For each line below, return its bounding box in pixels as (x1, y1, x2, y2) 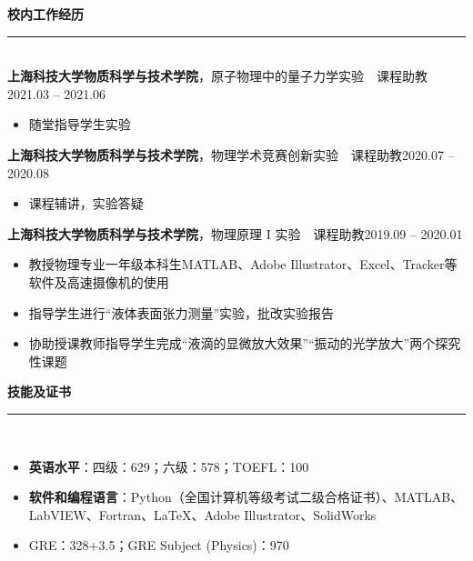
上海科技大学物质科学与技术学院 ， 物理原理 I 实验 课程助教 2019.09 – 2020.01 (7, 224, 463, 243)
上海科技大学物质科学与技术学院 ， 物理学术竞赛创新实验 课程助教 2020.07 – (7, 145, 455, 164)
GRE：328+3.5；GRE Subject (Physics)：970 (28, 536, 289, 555)
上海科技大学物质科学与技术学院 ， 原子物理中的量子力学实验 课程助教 (7, 66, 428, 85)
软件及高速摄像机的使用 (28, 272, 169, 291)
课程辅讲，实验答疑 (28, 194, 144, 213)
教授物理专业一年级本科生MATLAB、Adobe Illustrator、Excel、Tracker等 (28, 255, 458, 274)
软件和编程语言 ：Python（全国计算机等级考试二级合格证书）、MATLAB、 (28, 487, 464, 506)
